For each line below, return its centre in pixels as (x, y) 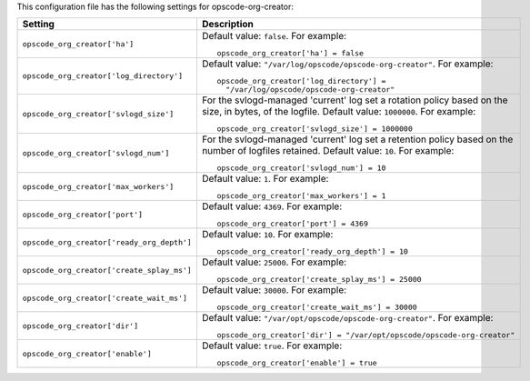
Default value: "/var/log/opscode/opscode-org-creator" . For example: (347, 64)
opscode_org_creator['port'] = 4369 (292, 224)
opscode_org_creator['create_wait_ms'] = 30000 (317, 308)
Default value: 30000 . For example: (274, 290)
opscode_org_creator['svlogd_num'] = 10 (301, 168)
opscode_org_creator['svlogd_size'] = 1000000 (315, 129)
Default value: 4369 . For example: (272, 206)
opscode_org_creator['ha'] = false (290, 53)
